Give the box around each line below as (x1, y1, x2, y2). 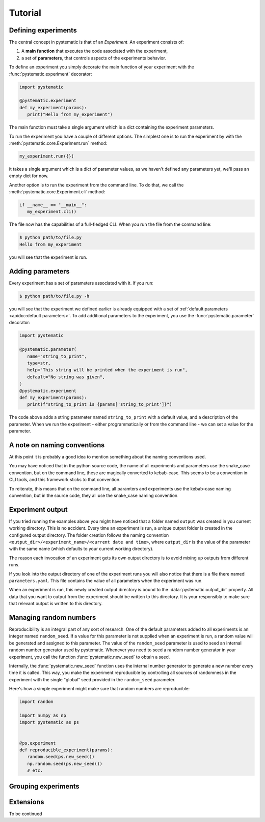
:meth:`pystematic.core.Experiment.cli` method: (9, 189, 106, 195)
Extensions (9, 797, 44, 806)
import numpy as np (19, 712, 66, 718)
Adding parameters (9, 267, 70, 275)
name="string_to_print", (27, 353, 87, 359)
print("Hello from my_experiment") (27, 112, 113, 118)
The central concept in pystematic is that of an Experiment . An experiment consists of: (9, 39, 184, 45)
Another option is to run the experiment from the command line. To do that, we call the (9, 182, 184, 188)
